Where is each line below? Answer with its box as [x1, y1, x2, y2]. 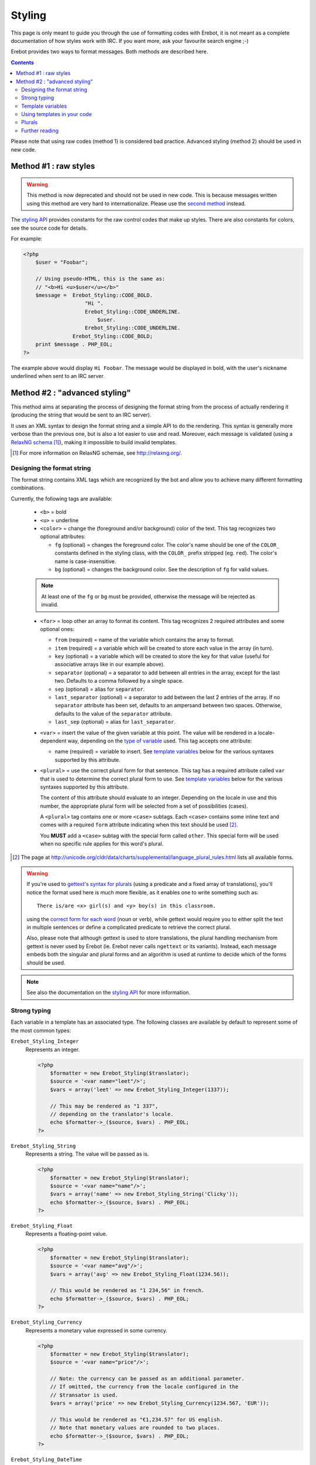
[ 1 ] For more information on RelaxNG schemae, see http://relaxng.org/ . [12, 449, 183, 456]
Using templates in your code [21, 111, 92, 118]
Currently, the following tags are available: [11, 495, 112, 502]
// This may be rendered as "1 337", [50, 1102, 159, 1109]
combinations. [11, 484, 45, 492]
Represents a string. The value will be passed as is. [25, 1150, 149, 1157]
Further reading [21, 127, 59, 134]
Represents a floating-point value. [25, 1231, 108, 1238]
